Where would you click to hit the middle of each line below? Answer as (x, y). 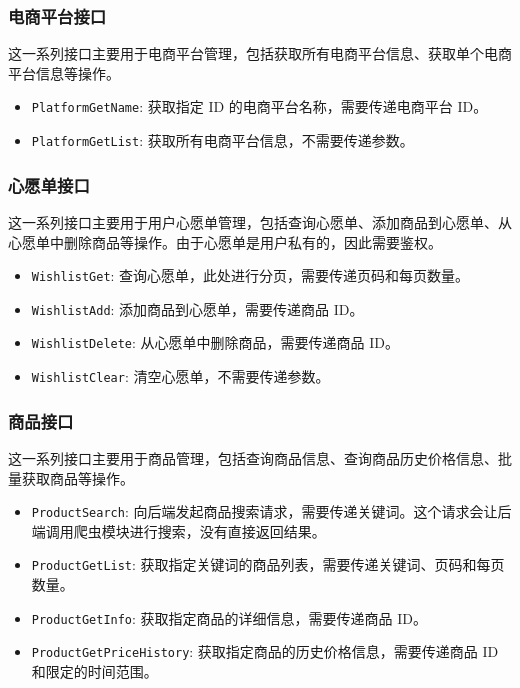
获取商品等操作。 (77, 477)
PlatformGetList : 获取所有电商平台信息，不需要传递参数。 (222, 140)
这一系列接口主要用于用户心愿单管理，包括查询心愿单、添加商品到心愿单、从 (260, 221)
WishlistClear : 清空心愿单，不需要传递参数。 (180, 376)
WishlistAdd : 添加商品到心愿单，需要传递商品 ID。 (197, 308)
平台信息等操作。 (64, 72)
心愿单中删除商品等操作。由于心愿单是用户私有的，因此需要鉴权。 (225, 241)
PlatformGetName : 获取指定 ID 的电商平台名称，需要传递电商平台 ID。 (259, 106)
